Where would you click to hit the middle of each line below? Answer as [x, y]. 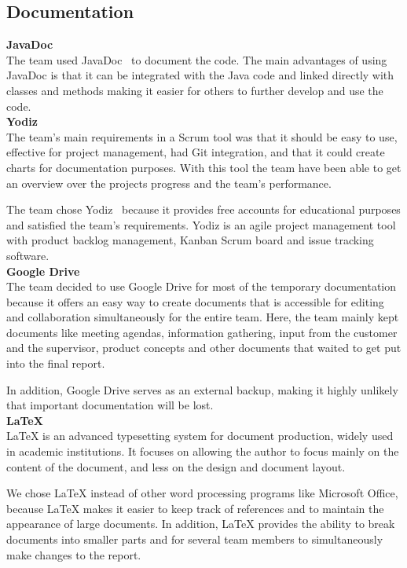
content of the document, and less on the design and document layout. [176, 466]
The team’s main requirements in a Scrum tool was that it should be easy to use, [202, 136]
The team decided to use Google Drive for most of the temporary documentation [202, 286]
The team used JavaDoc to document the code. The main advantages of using [197, 59]
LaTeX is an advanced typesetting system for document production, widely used [200, 436]
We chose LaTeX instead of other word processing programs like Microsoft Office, [202, 493]
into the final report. [56, 363]
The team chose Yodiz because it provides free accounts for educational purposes [203, 209]
